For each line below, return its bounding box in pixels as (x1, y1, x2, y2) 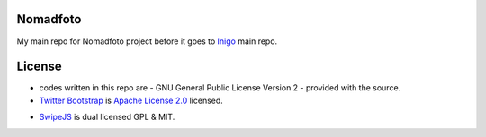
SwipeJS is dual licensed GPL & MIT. (39, 112, 175, 123)
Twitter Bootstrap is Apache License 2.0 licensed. (39, 95, 224, 106)
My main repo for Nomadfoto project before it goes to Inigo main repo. (16, 36, 278, 47)
